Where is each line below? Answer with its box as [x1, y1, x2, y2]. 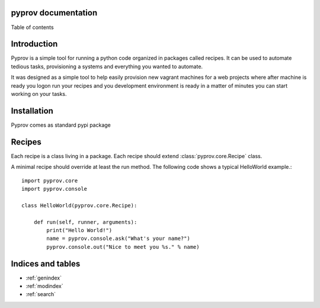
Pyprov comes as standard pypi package [11, 121, 111, 129]
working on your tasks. [11, 90, 68, 97]
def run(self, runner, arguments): [33, 219, 137, 225]
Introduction [11, 39, 58, 49]
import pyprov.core [21, 177, 78, 184]
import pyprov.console [21, 185, 88, 192]
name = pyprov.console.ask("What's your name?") [46, 235, 191, 242]
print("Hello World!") [46, 227, 113, 233]
